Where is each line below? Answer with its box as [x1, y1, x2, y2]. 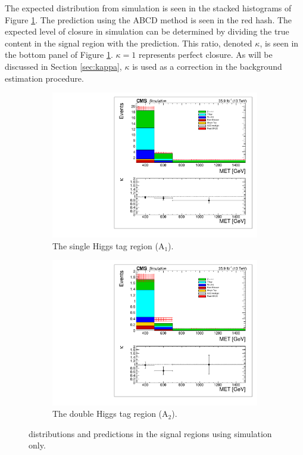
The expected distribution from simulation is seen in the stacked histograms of [5, 2, 292, 14]
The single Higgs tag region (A [52, 239, 165, 252]
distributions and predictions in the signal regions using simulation [29, 427, 272, 439]
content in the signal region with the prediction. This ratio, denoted [5, 36, 252, 49]
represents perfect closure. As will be [138, 48, 273, 61]
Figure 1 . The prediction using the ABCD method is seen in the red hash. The [5, 13, 292, 26]
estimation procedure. [5, 72, 84, 84]
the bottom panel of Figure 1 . [5, 48, 113, 61]
